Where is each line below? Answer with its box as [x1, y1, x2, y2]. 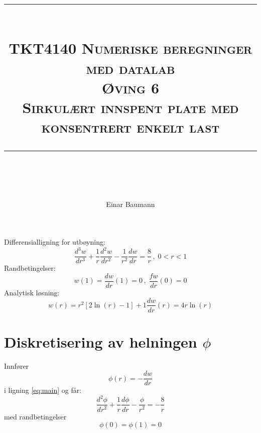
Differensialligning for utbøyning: [4, 237, 105, 247]
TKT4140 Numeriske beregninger [9, 38, 252, 58]
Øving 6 [101, 77, 160, 97]
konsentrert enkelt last [41, 117, 220, 137]
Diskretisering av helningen [4, 331, 197, 352]
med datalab [86, 57, 175, 78]
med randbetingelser [4, 411, 67, 421]
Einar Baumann [106, 198, 155, 209]
